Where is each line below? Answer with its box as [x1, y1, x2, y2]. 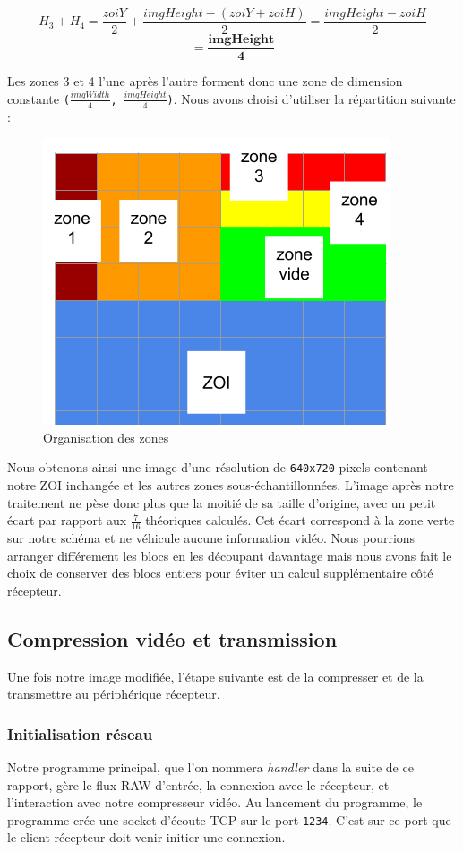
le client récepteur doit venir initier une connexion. [7, 828, 286, 847]
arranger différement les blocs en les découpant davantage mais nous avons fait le [7, 546, 452, 564]
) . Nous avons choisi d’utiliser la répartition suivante [167, 89, 456, 108]
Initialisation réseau [7, 722, 153, 744]
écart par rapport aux [7, 511, 127, 529]
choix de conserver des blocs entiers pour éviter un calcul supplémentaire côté [7, 564, 433, 582]
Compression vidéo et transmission [7, 624, 338, 652]
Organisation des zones [43, 427, 169, 446]
